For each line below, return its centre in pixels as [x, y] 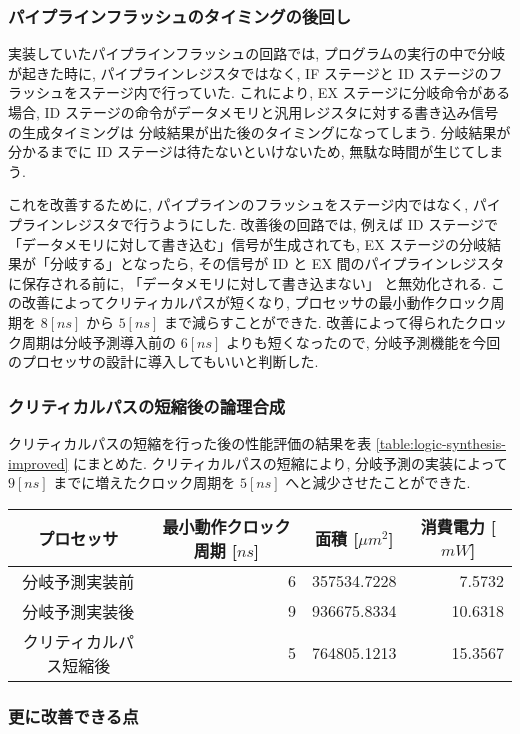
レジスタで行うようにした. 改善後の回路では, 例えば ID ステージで [280, 223]
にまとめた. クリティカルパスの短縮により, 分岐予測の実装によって [290, 462]
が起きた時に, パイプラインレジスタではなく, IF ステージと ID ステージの [248, 72]
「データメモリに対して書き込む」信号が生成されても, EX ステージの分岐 [248, 243]
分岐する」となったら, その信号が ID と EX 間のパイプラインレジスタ [277, 263]
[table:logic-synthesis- [440, 442]
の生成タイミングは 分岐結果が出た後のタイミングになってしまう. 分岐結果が [259, 131]
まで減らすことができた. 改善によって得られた [314, 321]
